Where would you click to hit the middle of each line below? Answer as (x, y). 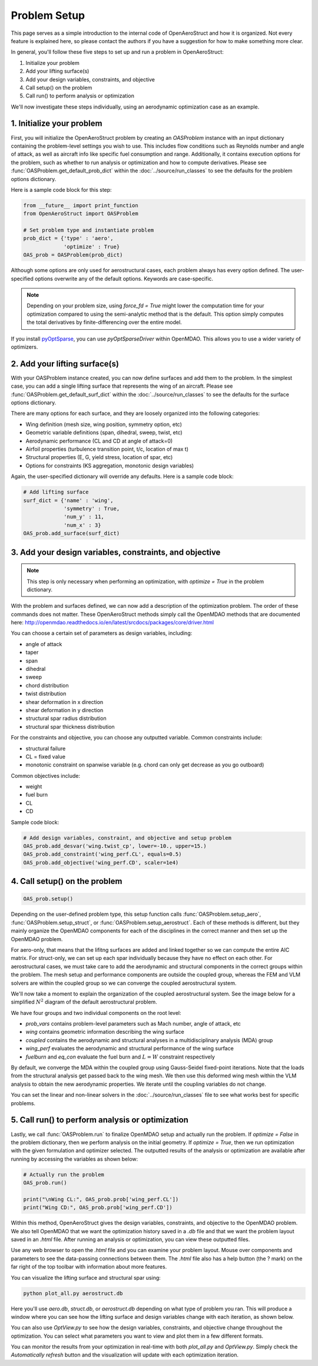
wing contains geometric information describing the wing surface (105, 1032)
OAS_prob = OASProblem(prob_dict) (73, 255)
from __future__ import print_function (81, 205)
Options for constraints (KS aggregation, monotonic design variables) (110, 466)
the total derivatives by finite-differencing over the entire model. (104, 322)
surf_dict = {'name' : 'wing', (69, 500)
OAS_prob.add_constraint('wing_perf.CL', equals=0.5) (102, 854)
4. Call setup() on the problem (67, 881)
